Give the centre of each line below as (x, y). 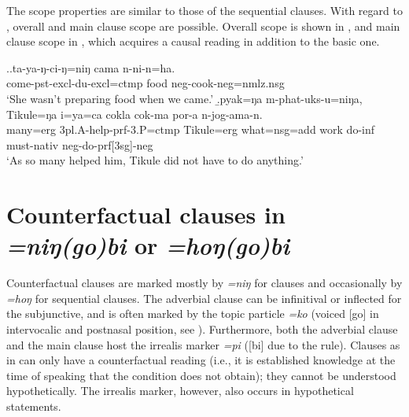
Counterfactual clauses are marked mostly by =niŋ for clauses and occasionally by (204, 283)
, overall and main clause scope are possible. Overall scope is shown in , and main (203, 26)
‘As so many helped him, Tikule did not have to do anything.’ (155, 160)
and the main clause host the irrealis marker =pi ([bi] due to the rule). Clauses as (203, 344)
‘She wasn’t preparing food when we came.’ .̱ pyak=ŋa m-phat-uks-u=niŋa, (184, 98)
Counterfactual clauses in (146, 214)
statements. (34, 406)
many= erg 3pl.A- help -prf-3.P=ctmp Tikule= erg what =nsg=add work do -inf (191, 129)
